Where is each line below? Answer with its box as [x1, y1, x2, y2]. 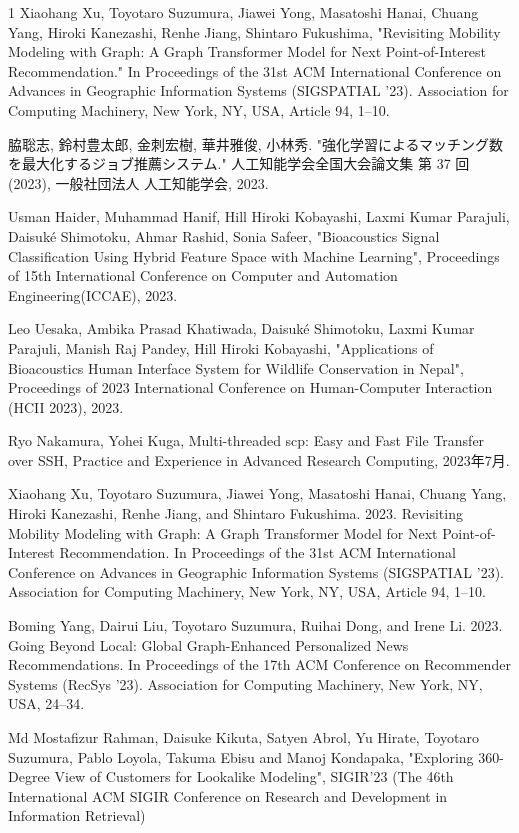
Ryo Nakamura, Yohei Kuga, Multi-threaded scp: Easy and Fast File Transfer [8, 430, 485, 451]
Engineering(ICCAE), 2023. [8, 284, 178, 305]
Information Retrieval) [8, 805, 146, 826]
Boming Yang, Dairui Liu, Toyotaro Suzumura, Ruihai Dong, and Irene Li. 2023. [8, 615, 503, 636]
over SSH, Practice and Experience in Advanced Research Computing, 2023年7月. [8, 449, 510, 470]
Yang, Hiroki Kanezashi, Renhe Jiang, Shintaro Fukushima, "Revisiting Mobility [8, 21, 501, 42]
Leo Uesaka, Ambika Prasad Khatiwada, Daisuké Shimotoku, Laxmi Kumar [8, 318, 475, 339]
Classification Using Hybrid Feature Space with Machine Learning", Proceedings [8, 245, 500, 266]
